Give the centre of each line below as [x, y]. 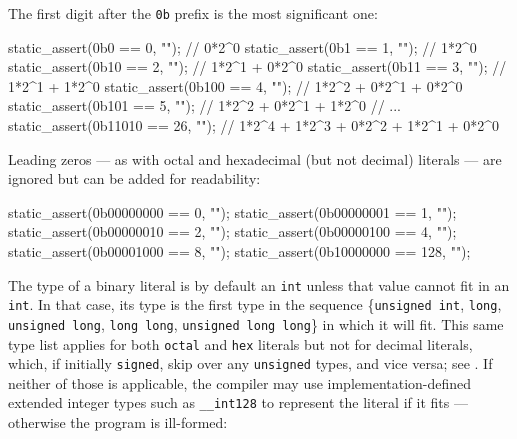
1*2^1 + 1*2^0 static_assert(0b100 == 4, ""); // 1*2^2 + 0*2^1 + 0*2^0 [235, 85]
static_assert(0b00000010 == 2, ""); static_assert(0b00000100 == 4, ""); [232, 231]
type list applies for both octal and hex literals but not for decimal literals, [240, 343]
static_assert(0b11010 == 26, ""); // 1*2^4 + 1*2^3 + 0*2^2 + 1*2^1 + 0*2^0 [254, 125]
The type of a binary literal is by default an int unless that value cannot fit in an [259, 284]
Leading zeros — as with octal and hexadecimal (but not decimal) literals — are [255, 158]
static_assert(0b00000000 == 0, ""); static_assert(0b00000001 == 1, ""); [232, 211]
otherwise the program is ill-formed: [118, 422]
